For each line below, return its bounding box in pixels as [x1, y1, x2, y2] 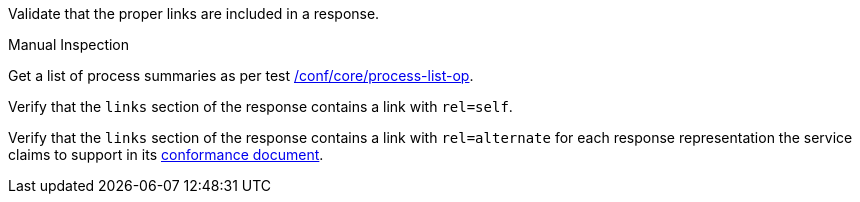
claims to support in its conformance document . [8, 146, 324, 163]
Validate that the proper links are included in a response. [8, 5, 380, 22]
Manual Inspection [8, 36, 130, 53]
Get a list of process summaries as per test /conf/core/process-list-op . [8, 67, 474, 84]
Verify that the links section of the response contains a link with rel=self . [8, 98, 513, 115]
